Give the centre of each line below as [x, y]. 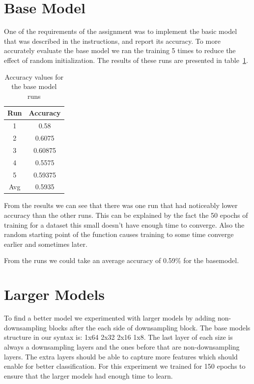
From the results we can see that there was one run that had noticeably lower [121, 205]
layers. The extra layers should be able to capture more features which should [121, 356]
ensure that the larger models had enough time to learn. [88, 375]
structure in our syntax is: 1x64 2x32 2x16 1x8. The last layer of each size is [118, 337]
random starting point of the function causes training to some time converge [119, 234]
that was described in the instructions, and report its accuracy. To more [112, 41]
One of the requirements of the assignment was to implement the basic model [121, 31]
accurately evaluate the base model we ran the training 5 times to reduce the [120, 50]
